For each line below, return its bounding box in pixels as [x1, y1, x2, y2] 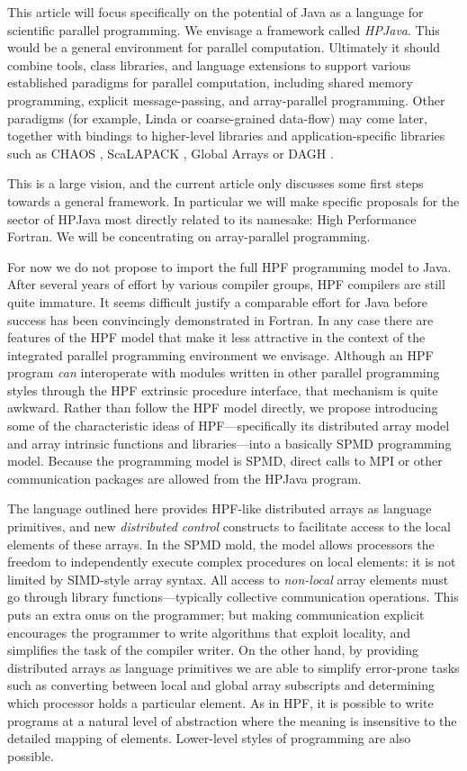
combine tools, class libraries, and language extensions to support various [7, 55, 411, 74]
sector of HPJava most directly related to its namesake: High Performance [7, 209, 417, 228]
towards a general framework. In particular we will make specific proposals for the [7, 191, 460, 210]
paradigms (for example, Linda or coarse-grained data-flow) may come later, [7, 108, 427, 127]
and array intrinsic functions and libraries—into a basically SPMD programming [7, 433, 452, 452]
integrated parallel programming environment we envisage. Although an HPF [7, 345, 434, 364]
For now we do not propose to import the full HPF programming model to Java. [7, 257, 452, 276]
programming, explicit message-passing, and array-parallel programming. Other [7, 90, 445, 109]
